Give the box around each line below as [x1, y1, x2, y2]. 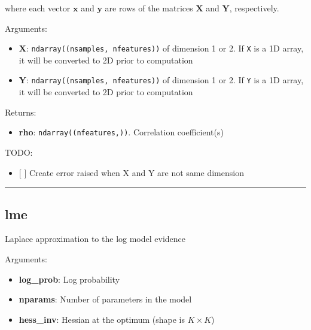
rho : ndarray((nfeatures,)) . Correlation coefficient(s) [19, 126, 224, 138]
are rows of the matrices [105, 2, 193, 14]
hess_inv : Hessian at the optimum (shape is [19, 313, 185, 325]
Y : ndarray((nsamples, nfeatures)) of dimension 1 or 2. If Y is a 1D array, [19, 74, 304, 86]
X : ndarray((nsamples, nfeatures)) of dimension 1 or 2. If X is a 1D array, [19, 42, 304, 55]
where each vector [5, 2, 71, 14]
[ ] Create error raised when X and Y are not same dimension [19, 166, 244, 178]
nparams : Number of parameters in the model [19, 293, 192, 305]
